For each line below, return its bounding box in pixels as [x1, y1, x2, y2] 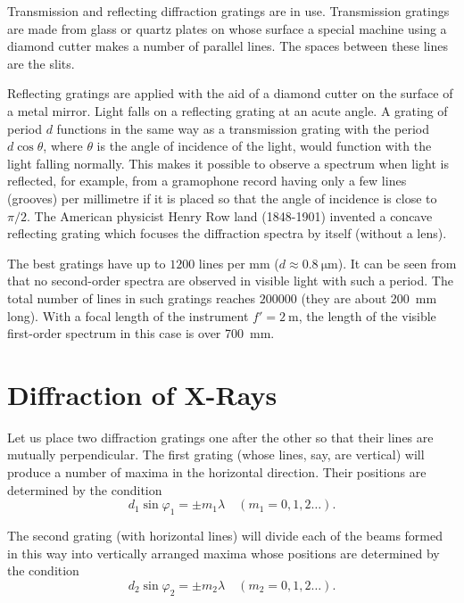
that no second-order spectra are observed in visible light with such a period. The [7, 271, 453, 290]
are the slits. [7, 54, 75, 72]
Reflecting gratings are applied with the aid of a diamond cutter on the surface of [7, 84, 453, 103]
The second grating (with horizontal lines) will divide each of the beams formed [7, 525, 443, 544]
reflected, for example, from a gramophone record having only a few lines [7, 171, 407, 190]
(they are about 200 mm [301, 288, 437, 307]
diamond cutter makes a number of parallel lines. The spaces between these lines [7, 37, 449, 55]
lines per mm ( [198, 253, 279, 272]
